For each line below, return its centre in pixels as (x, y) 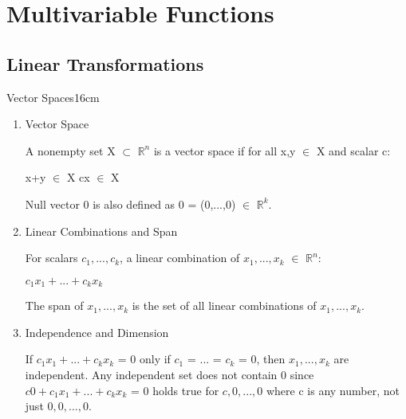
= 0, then (262, 359)
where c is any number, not (333, 390)
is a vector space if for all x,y (225, 150)
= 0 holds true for (175, 390)
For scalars (51, 258)
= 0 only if (144, 359)
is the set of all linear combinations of (224, 305)
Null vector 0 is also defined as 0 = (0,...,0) (130, 204)
